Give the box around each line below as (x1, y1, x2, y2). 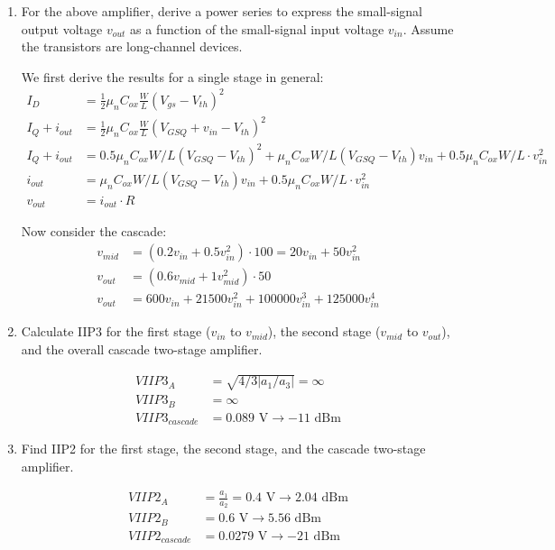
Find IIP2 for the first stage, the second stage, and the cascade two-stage (21, 439, 426, 458)
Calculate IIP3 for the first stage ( (21, 322, 211, 341)
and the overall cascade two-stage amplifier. (21, 340, 263, 358)
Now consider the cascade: (21, 222, 167, 241)
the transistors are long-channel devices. (21, 37, 243, 56)
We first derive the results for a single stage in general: (21, 67, 324, 86)
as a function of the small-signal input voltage (130, 19, 384, 38)
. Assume (402, 19, 454, 38)
